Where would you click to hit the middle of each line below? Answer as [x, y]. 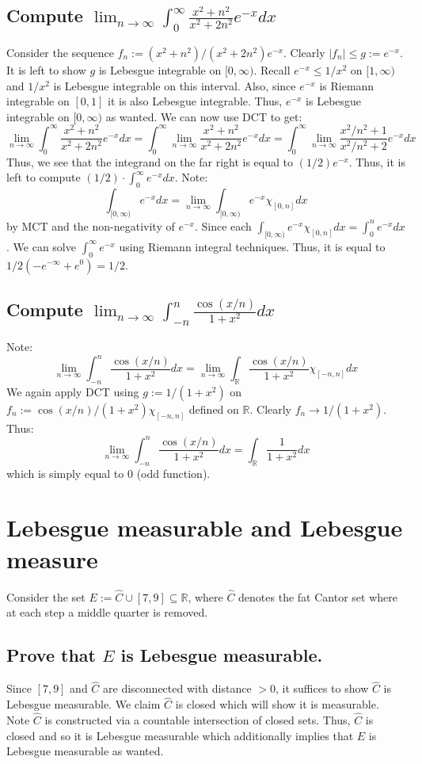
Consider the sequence [60, 52]
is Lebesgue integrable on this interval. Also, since [175, 85]
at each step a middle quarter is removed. [107, 612]
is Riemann [347, 85]
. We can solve [41, 246]
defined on [214, 409]
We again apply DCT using [73, 391]
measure [52, 558]
